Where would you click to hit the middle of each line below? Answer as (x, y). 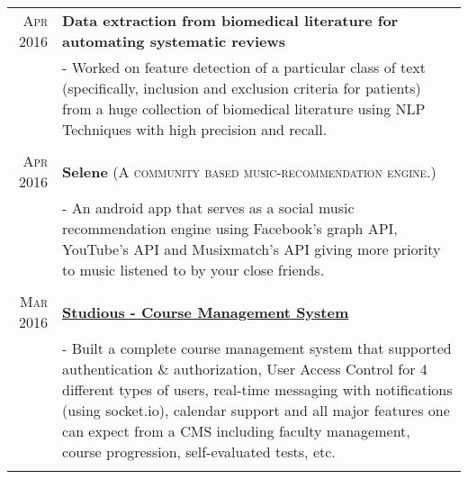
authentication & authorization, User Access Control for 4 (245, 369)
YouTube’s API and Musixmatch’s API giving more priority (252, 249)
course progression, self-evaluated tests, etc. (199, 452)
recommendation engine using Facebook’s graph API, (230, 228)
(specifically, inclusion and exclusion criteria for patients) (242, 88)
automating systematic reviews (174, 41)
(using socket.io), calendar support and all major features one (256, 410)
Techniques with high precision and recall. (195, 129)
